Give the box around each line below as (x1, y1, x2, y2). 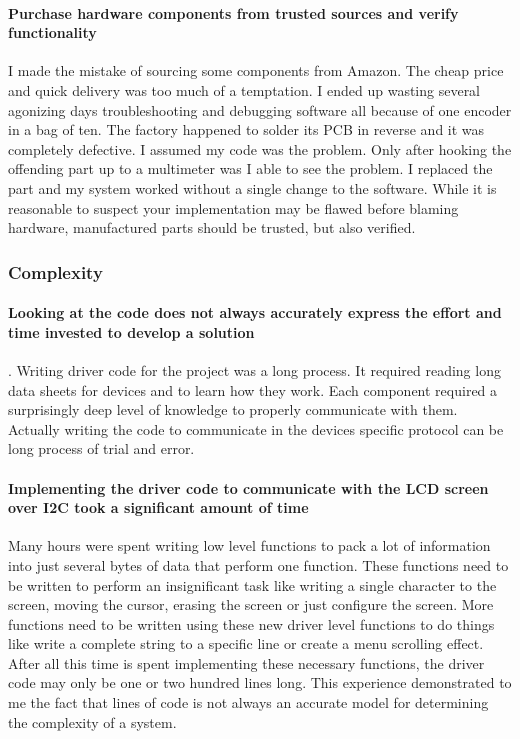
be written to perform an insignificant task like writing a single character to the (8, 574, 497, 595)
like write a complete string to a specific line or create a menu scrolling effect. (8, 633, 484, 654)
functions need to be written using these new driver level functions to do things (8, 613, 495, 634)
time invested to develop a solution (8, 321, 255, 342)
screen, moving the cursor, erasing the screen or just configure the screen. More (8, 594, 494, 615)
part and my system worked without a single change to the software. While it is (8, 177, 497, 198)
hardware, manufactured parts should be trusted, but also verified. (8, 217, 416, 238)
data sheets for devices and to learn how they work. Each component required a (8, 379, 498, 400)
